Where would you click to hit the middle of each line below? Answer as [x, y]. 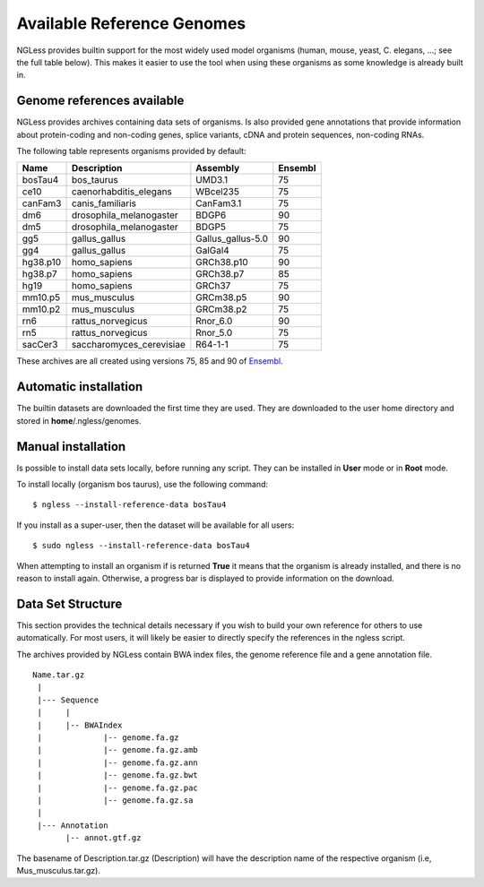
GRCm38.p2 [221, 309]
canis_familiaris [104, 203]
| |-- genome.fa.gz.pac [118, 788]
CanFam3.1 [219, 203]
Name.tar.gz [59, 675]
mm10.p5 [41, 297]
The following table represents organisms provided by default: [131, 151]
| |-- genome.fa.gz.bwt [118, 775]
